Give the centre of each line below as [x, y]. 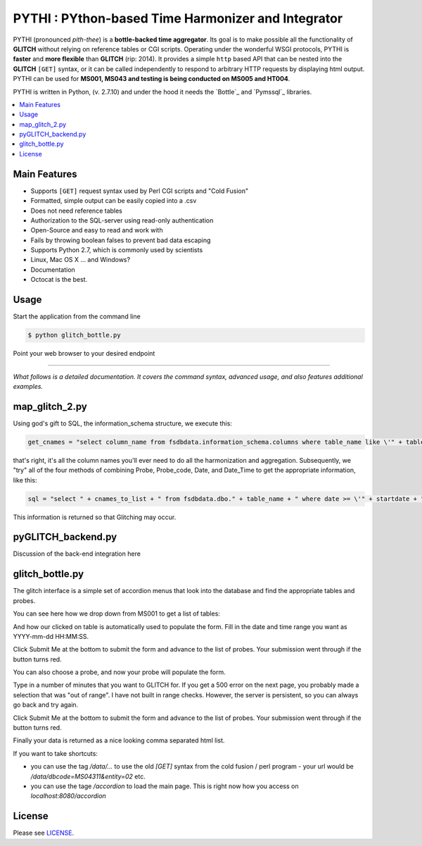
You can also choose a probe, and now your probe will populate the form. [119, 672]
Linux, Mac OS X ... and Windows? [80, 260]
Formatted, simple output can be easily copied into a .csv [114, 201]
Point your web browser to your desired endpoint [84, 354]
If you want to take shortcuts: [56, 753]
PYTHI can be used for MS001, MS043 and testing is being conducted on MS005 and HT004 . [152, 79]
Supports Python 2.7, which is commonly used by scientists [117, 250]
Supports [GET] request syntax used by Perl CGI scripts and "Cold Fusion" [140, 191]
